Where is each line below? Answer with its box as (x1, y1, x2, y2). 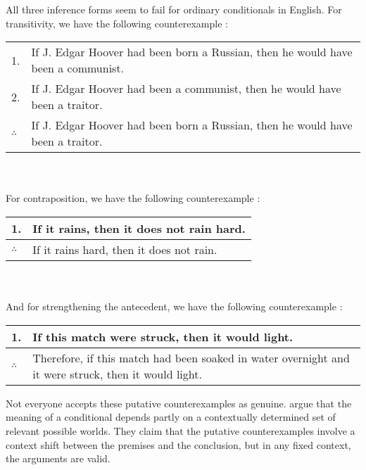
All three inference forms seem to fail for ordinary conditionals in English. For (6, 2, 342, 16)
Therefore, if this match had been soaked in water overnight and (32, 349, 350, 366)
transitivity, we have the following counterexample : (6, 15, 228, 30)
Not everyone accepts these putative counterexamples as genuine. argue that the (6, 395, 352, 410)
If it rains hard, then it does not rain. (32, 241, 217, 258)
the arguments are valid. (6, 451, 111, 466)
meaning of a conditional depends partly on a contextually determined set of (6, 409, 336, 424)
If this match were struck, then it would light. (32, 328, 294, 345)
